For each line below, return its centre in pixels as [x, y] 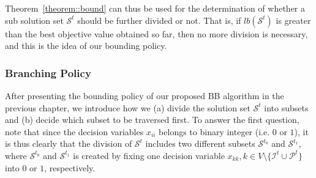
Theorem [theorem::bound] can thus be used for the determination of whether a [155, 8]
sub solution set [34, 20]
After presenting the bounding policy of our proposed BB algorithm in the [145, 95]
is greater [293, 20]
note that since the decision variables [74, 131]
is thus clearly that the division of [69, 143]
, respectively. [70, 167]
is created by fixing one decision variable [149, 155]
